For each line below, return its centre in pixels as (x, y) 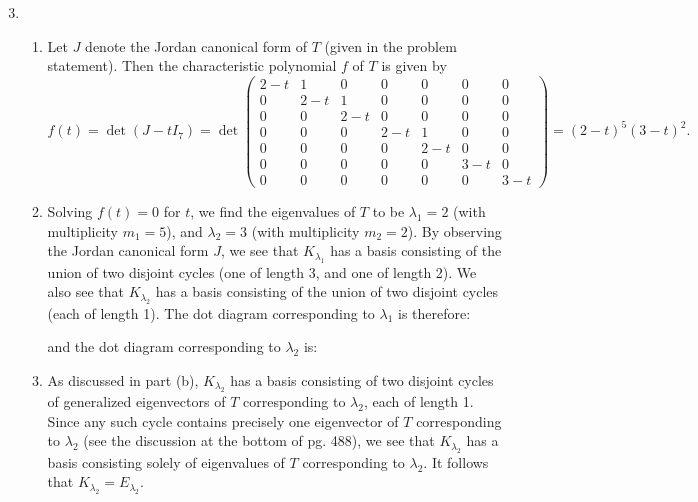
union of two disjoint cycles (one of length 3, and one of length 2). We (262, 271)
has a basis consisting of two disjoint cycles (362, 379)
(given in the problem (390, 45)
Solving (70, 211)
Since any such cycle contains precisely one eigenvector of (223, 420)
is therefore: (434, 312)
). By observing (454, 230)
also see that (85, 291)
